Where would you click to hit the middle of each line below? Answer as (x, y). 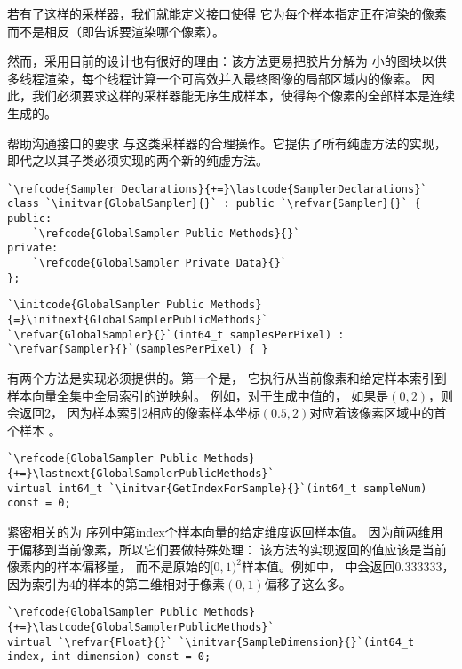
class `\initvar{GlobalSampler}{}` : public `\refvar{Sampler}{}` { (214, 204)
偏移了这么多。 (308, 583)
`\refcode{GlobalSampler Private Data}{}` (159, 263)
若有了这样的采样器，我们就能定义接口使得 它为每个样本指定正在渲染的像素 (227, 13)
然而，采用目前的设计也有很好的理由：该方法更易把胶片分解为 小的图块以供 (227, 61)
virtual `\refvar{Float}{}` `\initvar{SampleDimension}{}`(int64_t (211, 642)
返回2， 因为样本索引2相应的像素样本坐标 (139, 413)
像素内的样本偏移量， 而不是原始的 (109, 566)
